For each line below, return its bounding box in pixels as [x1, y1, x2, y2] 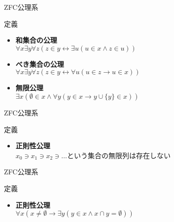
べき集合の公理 [15, 58, 64, 69]
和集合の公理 [15, 35, 57, 45]
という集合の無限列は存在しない [67, 150, 171, 160]
